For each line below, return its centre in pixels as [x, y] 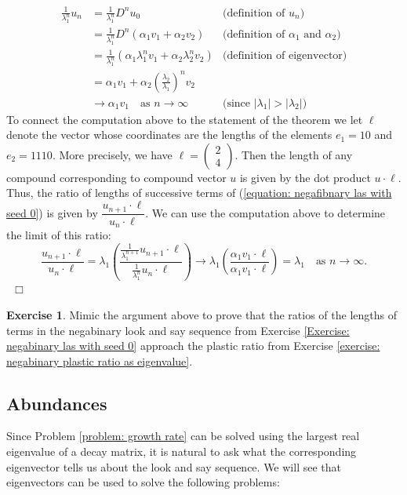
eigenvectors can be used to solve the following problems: [143, 482]
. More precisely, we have [112, 154]
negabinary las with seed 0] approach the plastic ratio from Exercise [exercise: [193, 346]
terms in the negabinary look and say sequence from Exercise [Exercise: [178, 330]
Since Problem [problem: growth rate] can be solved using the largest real [183, 436]
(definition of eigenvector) [285, 56]
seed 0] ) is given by [52, 212]
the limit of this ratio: [59, 235]
